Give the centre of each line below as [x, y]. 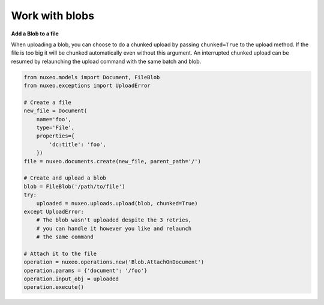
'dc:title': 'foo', [77, 144]
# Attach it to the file [60, 253]
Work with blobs [53, 16]
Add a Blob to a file [35, 34]
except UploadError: [54, 211]
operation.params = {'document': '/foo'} [85, 270]
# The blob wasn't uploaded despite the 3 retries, [114, 220]
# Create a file [48, 102]
